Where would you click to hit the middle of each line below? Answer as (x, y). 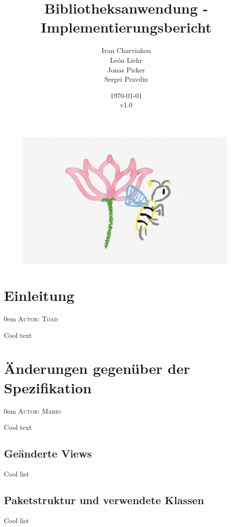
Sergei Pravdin (126, 79)
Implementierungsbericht (126, 27)
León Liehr (126, 60)
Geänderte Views (48, 453)
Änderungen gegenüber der (97, 368)
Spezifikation (48, 387)
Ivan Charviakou (126, 50)
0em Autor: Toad (31, 319)
